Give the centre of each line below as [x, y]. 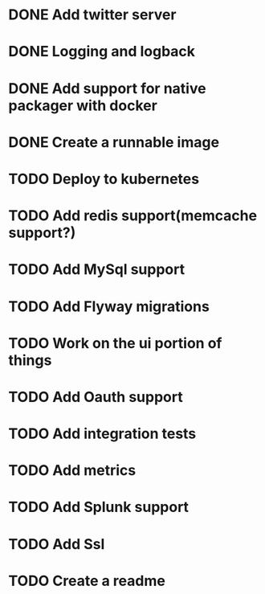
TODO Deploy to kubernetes [104, 179]
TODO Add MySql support [97, 270]
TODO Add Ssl [57, 544]
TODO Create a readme [87, 581]
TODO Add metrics [72, 471]
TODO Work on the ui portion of [115, 343]
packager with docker [83, 105]
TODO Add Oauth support [96, 397]
